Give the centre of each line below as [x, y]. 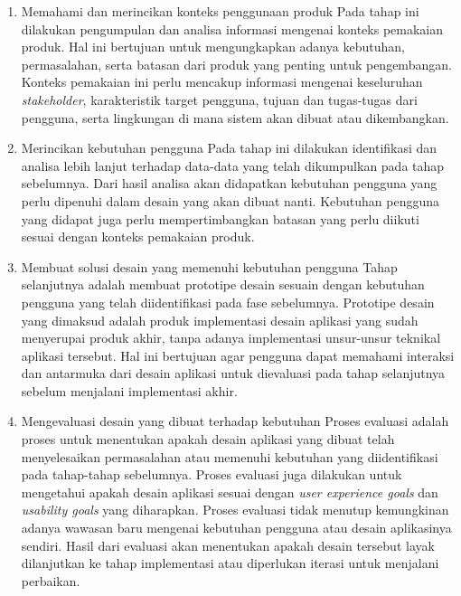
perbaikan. [51, 580]
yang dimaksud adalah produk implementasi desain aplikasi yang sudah [220, 320]
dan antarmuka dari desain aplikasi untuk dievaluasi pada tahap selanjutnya [233, 373]
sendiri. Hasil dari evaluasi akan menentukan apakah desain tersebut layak [228, 545]
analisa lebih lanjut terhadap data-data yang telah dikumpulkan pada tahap [233, 165]
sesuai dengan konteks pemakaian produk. [138, 237]
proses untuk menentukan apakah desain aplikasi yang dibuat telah [208, 439]
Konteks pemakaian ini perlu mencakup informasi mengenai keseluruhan [222, 82]
